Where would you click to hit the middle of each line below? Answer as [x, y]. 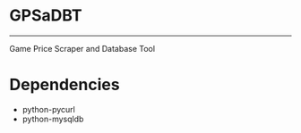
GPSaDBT [46, 16]
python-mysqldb [53, 119]
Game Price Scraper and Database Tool [82, 48]
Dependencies [64, 85]
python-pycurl [49, 109]
